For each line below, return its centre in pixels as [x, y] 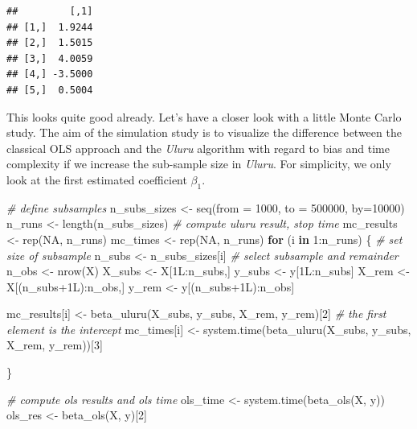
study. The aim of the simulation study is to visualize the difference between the [204, 132]
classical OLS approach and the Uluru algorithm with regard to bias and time [198, 148]
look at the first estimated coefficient [97, 179]
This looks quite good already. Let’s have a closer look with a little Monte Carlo [204, 116]
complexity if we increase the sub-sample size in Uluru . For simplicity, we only [199, 164]
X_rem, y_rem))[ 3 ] [55, 345]
